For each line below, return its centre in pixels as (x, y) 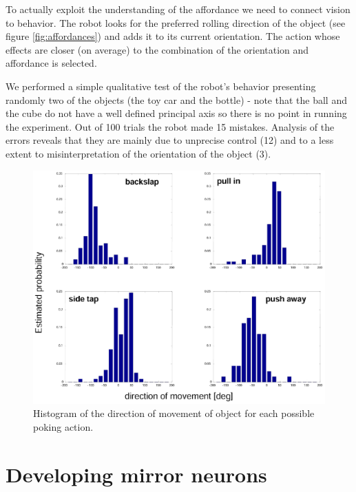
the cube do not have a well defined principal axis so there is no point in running (176, 113)
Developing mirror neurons (136, 474)
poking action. (63, 426)
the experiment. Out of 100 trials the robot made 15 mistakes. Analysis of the (170, 126)
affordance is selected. (51, 63)
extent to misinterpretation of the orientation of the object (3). (138, 153)
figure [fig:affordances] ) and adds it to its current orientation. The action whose (173, 36)
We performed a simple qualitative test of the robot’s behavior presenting (161, 86)
